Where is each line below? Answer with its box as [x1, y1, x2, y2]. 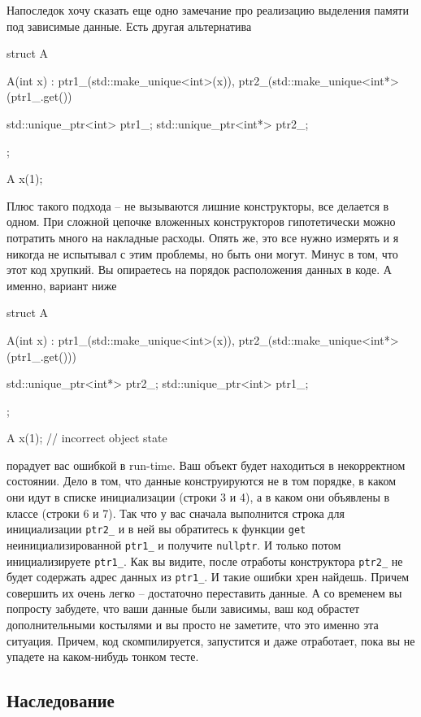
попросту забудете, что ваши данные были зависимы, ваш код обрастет [7, 600, 360, 617]
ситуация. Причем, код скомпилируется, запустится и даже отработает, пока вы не [7, 632, 415, 649]
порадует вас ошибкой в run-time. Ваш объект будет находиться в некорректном [7, 456, 406, 473]
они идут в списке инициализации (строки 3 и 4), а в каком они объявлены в [7, 489, 390, 506]
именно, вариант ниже [7, 276, 117, 293]
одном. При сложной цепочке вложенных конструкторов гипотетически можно [7, 213, 396, 230]
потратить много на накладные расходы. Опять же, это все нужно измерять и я [7, 228, 399, 246]
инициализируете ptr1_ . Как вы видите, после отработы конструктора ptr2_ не [7, 552, 403, 569]
